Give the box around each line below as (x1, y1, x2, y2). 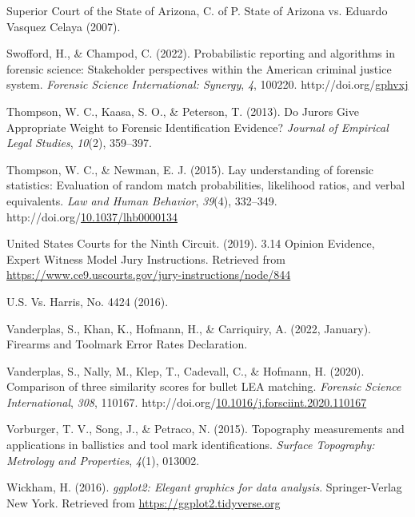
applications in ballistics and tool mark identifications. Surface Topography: (6, 436, 375, 453)
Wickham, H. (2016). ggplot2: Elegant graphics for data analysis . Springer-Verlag (6, 479, 402, 495)
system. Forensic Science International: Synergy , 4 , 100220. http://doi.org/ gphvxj (6, 76, 409, 93)
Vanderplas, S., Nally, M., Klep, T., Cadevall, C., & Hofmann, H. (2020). (6, 362, 365, 379)
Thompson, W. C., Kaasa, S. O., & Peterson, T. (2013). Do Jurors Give (6, 102, 359, 119)
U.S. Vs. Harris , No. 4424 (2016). (6, 292, 169, 309)
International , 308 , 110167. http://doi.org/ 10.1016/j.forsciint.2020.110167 (6, 393, 367, 410)
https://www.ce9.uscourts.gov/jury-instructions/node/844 (6, 266, 291, 283)
